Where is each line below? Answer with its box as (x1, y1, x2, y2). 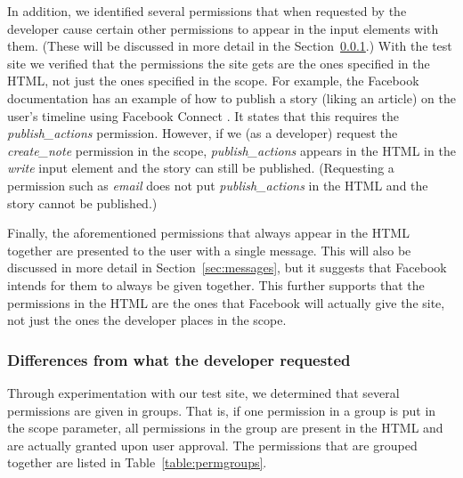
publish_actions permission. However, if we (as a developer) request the (7, 124, 398, 142)
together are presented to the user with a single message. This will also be (7, 240, 411, 259)
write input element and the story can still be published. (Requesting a (7, 158, 394, 177)
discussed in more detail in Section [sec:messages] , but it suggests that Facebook (7, 258, 447, 277)
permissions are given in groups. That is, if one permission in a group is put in (7, 401, 436, 419)
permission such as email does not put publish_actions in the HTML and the (7, 175, 428, 194)
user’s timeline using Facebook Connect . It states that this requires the (7, 106, 399, 125)
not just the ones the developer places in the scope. (7, 311, 287, 329)
